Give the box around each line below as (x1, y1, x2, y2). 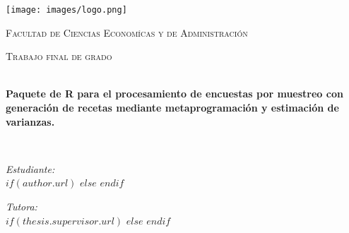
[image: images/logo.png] (6, 5, 127, 15)
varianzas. (6, 114, 55, 129)
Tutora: (6, 199, 37, 213)
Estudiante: (6, 161, 55, 176)
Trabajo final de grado (6, 49, 112, 64)
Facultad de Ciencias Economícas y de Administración (6, 25, 248, 40)
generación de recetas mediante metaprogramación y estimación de (6, 100, 339, 115)
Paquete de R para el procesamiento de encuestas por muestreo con (6, 86, 343, 101)
